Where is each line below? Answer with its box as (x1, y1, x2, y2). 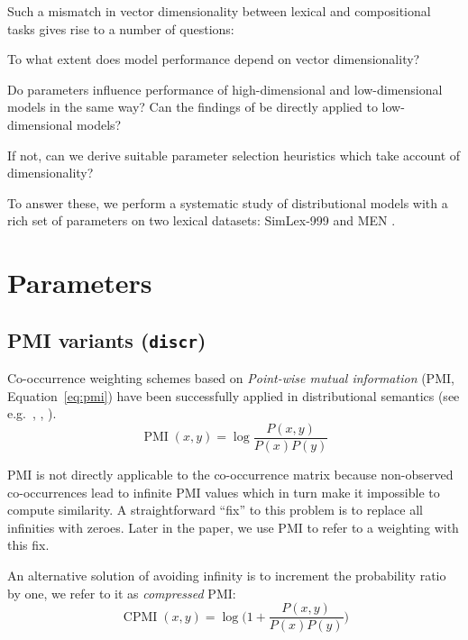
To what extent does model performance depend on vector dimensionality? (7, 50, 420, 69)
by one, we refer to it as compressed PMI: (7, 583, 236, 602)
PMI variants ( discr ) (7, 325, 206, 353)
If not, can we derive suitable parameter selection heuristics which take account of (7, 145, 461, 164)
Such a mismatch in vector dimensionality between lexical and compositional (7, 2, 431, 20)
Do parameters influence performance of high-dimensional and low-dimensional (7, 79, 443, 98)
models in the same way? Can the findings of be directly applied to (7, 97, 378, 116)
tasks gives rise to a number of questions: (7, 19, 234, 38)
